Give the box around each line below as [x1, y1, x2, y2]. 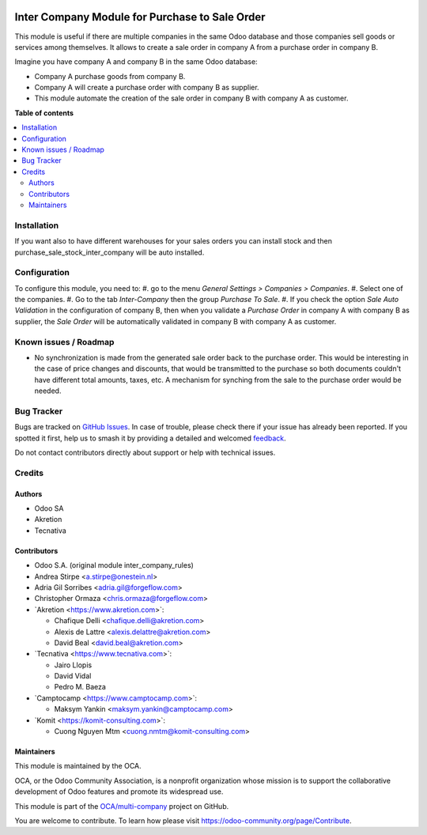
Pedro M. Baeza [54, 682, 107, 692]
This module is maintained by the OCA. [14, 761, 142, 771]
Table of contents [14, 108, 74, 118]
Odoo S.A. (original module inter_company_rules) [34, 561, 194, 570]
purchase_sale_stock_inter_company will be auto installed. [14, 247, 205, 257]
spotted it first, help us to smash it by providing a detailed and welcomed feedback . [14, 433, 286, 443]
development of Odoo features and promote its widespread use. [14, 787, 224, 796]
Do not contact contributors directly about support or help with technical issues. [14, 448, 276, 458]
